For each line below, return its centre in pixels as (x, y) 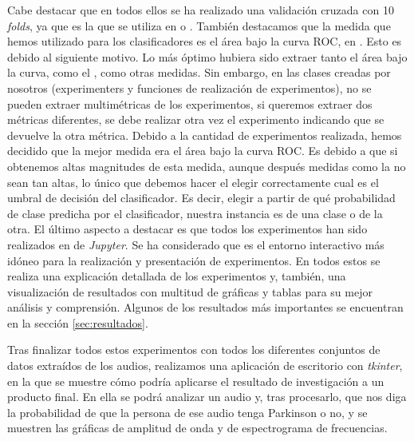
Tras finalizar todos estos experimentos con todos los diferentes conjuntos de (194, 350)
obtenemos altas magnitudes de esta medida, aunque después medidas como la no (207, 166)
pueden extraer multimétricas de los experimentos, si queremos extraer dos (190, 103)
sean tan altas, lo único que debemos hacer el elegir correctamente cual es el (193, 182)
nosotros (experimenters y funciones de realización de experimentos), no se (189, 87)
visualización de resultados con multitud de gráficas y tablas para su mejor (190, 291)
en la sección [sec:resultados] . (78, 322)
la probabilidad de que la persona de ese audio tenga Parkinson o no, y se (187, 412)
